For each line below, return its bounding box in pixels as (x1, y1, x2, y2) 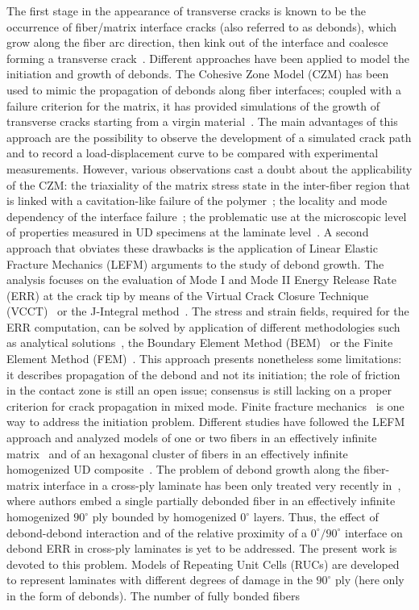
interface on (345, 524, 403, 541)
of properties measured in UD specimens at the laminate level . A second (6, 224, 369, 240)
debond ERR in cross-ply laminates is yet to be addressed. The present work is (6, 540, 397, 557)
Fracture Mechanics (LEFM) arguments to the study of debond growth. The (6, 255, 384, 272)
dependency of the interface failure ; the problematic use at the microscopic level (6, 207, 407, 224)
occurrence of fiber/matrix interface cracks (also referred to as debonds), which (6, 18, 397, 35)
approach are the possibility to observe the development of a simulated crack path (6, 128, 412, 145)
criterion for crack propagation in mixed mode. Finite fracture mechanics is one (6, 397, 404, 414)
